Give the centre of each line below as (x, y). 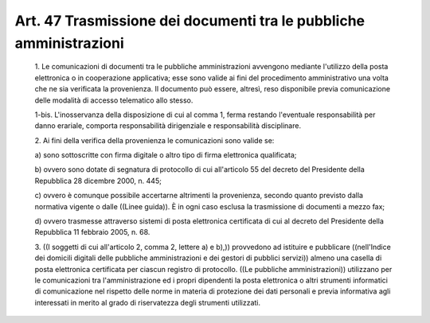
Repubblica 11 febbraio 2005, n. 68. (92, 232)
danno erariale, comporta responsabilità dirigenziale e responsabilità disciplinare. (168, 126)
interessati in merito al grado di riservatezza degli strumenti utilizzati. (148, 302)
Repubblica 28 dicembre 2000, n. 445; (98, 181)
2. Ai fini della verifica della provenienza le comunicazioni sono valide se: (154, 140)
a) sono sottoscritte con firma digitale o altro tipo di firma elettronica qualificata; (166, 155)
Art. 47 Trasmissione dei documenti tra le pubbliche (190, 21)
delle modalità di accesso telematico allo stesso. (114, 100)
